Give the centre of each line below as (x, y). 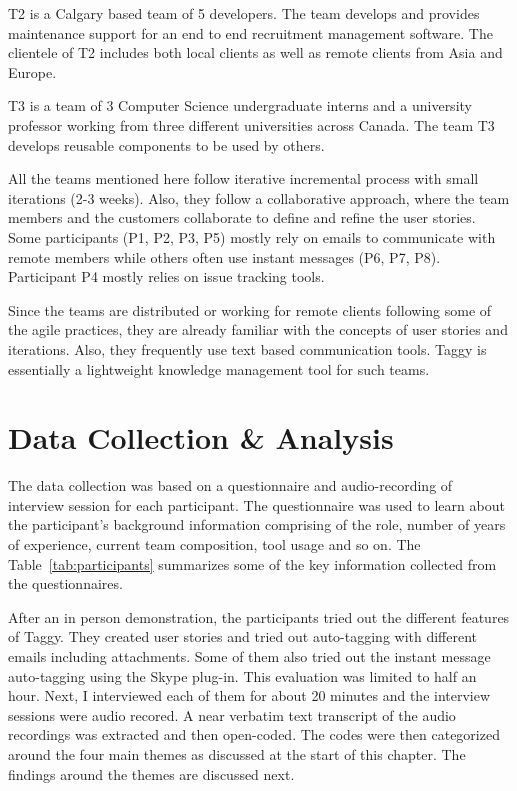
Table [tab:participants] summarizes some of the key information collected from (252, 563)
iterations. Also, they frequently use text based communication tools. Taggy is (247, 348)
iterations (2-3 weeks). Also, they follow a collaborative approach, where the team (259, 197)
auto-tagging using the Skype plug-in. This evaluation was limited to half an (242, 675)
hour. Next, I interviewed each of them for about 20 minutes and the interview (249, 695)
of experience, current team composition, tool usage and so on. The (214, 544)
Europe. (32, 71)
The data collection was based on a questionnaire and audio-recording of (230, 485)
